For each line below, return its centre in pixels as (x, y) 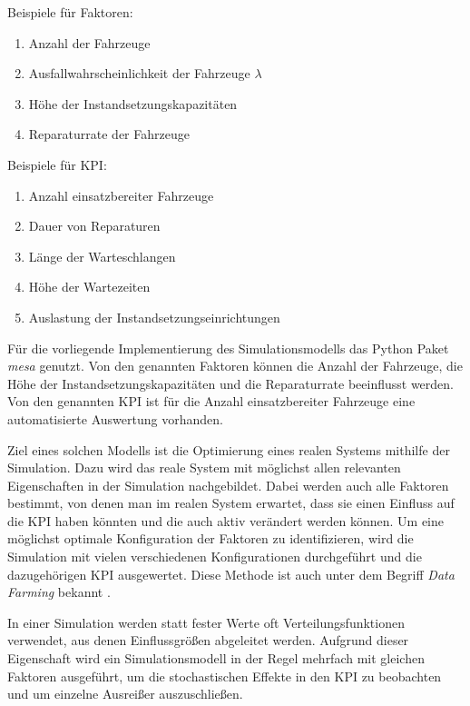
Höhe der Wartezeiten (89, 287)
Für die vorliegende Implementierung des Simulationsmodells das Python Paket (228, 348)
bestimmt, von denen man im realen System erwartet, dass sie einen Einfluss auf (231, 503)
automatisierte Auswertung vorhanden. (115, 418)
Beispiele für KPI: (57, 164)
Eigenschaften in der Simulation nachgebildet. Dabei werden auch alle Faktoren (228, 485)
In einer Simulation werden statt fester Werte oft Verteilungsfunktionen (206, 622)
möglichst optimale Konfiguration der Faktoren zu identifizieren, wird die (211, 538)
